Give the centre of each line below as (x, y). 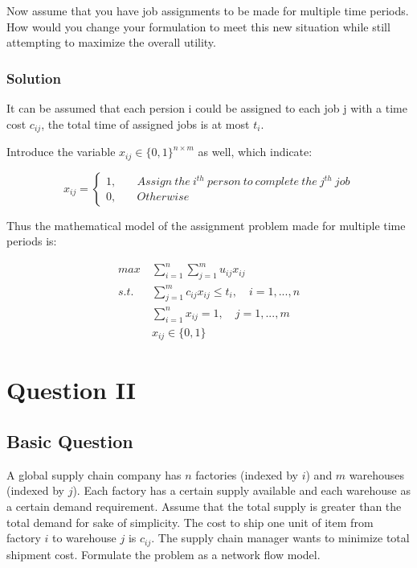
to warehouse (84, 538)
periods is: (32, 241)
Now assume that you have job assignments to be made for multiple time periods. (208, 10)
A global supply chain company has (94, 474)
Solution (34, 78)
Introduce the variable (61, 152)
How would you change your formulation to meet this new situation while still (198, 26)
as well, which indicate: (255, 152)
